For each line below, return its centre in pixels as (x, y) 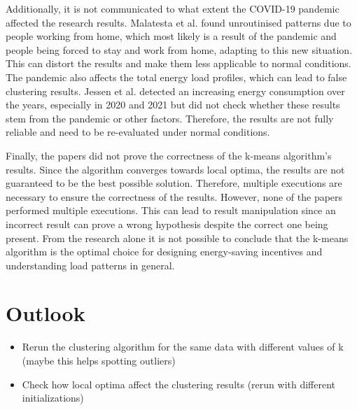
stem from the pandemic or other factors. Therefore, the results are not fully (170, 118)
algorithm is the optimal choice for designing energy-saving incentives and (164, 252)
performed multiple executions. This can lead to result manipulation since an (171, 210)
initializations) (53, 398)
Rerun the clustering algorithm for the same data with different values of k (183, 347)
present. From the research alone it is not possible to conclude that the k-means (177, 238)
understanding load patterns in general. (90, 265)
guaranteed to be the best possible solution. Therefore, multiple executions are (174, 183)
